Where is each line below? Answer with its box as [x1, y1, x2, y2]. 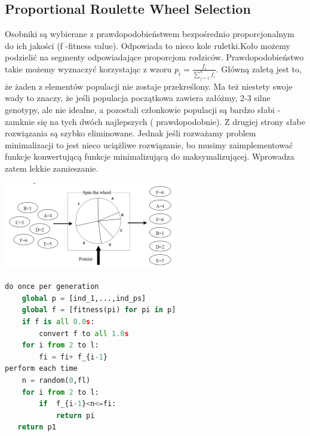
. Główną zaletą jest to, [216, 62, 302, 75]
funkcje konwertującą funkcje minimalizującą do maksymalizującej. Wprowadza [5, 150, 294, 163]
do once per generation [5, 282, 99, 291]
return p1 [17, 423, 56, 432]
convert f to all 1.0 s [39, 329, 129, 338]
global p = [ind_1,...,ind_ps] [22, 294, 146, 303]
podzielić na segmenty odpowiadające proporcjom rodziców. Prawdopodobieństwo [5, 51, 304, 63]
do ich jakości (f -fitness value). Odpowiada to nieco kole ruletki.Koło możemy [5, 39, 290, 51]
